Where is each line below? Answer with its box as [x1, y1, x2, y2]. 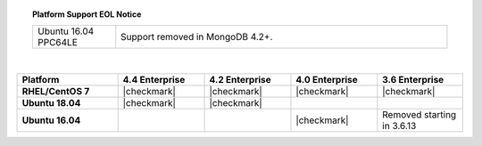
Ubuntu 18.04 [21, 96, 81, 109]
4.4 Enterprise [122, 73, 186, 85]
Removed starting [382, 108, 457, 120]
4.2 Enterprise [209, 73, 271, 85]
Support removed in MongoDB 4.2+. [120, 31, 273, 44]
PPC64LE [37, 36, 78, 49]
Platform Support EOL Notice [32, 9, 142, 20]
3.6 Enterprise [382, 73, 445, 85]
